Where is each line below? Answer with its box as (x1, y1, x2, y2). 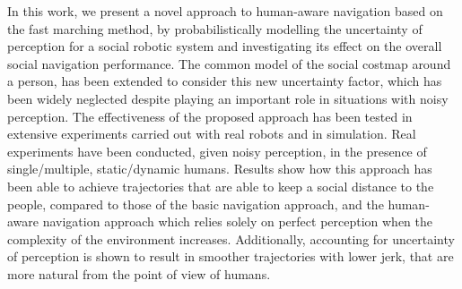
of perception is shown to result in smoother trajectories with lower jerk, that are (7, 247, 454, 266)
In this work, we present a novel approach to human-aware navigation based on (7, 2, 443, 20)
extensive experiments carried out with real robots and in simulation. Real (7, 124, 416, 143)
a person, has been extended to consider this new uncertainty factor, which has (7, 72, 442, 90)
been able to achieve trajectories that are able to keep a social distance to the (7, 176, 434, 195)
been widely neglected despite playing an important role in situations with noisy (7, 89, 449, 107)
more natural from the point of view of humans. (7, 264, 271, 283)
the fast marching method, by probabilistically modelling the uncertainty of (7, 19, 423, 38)
